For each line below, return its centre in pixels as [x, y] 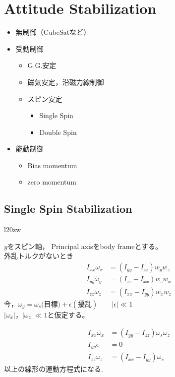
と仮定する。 [68, 314]
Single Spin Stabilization [68, 209]
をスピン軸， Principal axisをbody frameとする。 [85, 246]
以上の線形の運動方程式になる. [54, 369]
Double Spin [58, 132]
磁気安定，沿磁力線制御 [66, 82]
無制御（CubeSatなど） [53, 32]
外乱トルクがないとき [39, 256]
